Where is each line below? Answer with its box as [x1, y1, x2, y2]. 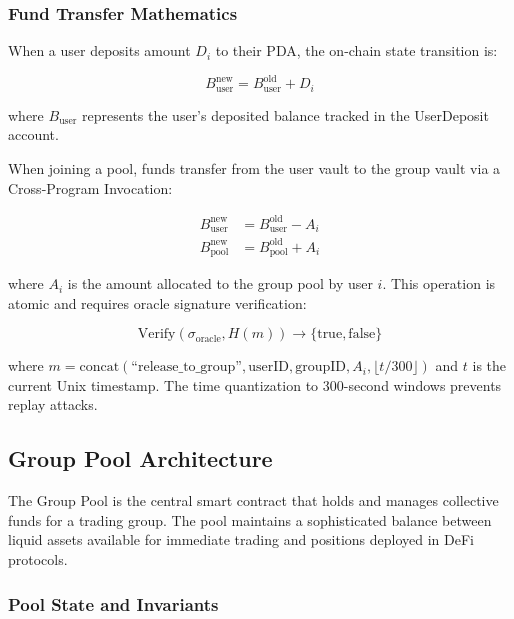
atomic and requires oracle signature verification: [8, 292, 307, 313]
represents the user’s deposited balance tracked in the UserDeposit [82, 104, 489, 125]
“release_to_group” [131, 360, 242, 375]
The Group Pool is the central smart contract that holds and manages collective [8, 490, 499, 511]
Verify [137, 327, 176, 342]
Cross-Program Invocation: [8, 177, 173, 198]
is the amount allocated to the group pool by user [67, 273, 373, 294]
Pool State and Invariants [8, 591, 219, 616]
